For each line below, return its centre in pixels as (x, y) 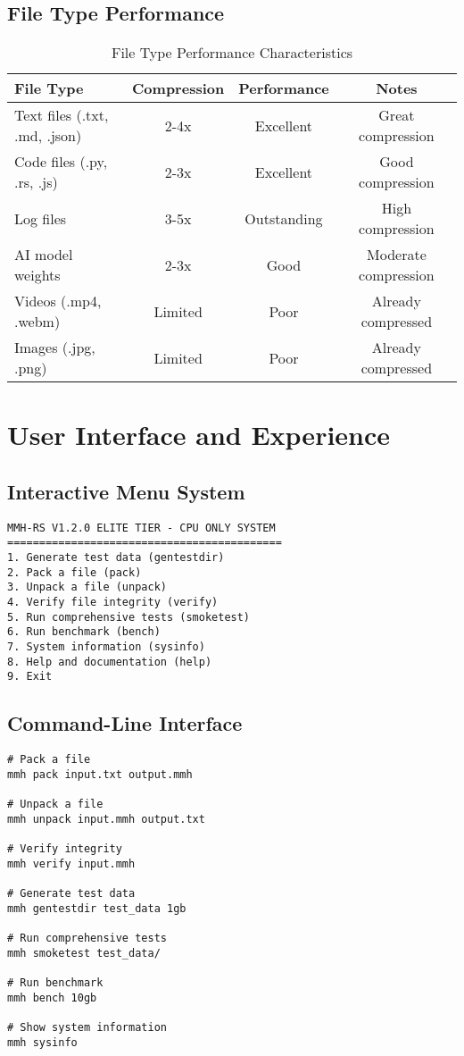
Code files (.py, (61, 162)
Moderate (397, 255)
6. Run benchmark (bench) (84, 632)
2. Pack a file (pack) (75, 572)
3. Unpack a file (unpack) (87, 587)
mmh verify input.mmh (71, 863)
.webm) (37, 322)
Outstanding (284, 218)
